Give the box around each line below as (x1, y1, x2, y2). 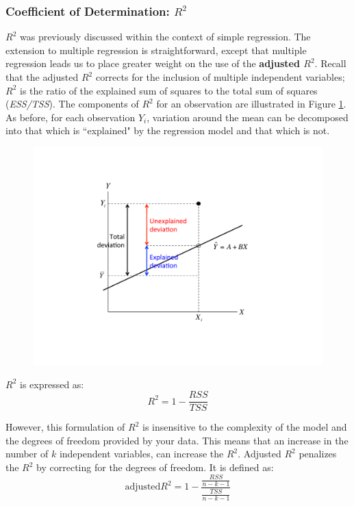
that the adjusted (5, 70, 79, 84)
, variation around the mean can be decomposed (147, 110, 349, 124)
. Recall (314, 56, 346, 71)
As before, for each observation (5, 110, 136, 124)
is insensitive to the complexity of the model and (142, 420, 347, 434)
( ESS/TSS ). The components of (5, 97, 139, 111)
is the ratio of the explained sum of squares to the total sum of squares (19, 83, 318, 97)
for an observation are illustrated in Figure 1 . (156, 97, 346, 111)
